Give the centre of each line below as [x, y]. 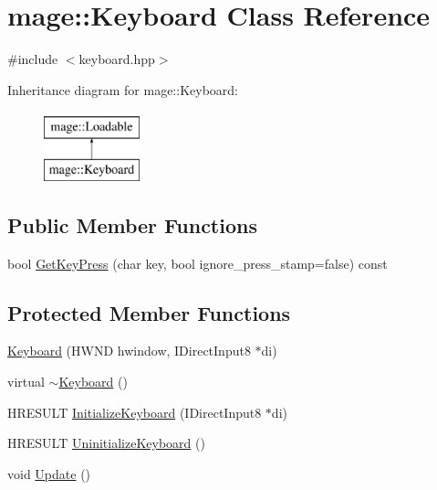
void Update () [49, 473]
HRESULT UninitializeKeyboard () [106, 443]
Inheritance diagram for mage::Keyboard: [123, 89]
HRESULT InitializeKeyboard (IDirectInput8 [135, 412]
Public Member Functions [132, 224]
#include [33, 59]
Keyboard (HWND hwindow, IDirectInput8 [129, 351]
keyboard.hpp [117, 59]
